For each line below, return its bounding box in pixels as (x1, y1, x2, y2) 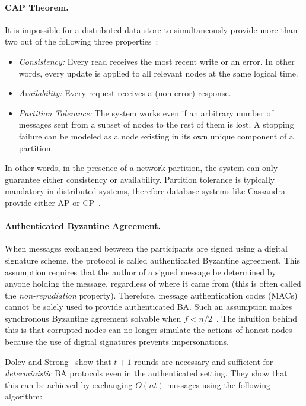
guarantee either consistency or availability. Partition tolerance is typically (5, 173, 275, 185)
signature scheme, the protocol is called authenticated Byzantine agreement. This (5, 253, 300, 266)
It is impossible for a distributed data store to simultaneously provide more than (5, 23, 298, 36)
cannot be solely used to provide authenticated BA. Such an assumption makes (5, 300, 292, 313)
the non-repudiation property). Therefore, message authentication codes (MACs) (5, 288, 298, 301)
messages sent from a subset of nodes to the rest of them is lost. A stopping (18, 118, 294, 131)
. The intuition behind (216, 312, 297, 324)
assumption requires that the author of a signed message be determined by (5, 265, 276, 278)
